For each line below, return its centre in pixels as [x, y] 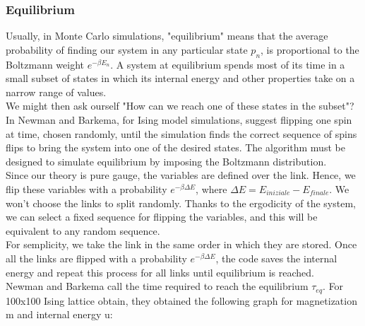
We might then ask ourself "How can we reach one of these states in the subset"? [180, 106]
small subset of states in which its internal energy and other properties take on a [180, 78]
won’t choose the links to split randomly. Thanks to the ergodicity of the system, [181, 203]
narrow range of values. [56, 92]
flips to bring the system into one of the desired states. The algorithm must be [175, 147]
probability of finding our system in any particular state [127, 49]
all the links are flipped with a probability [96, 258]
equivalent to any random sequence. [83, 230]
